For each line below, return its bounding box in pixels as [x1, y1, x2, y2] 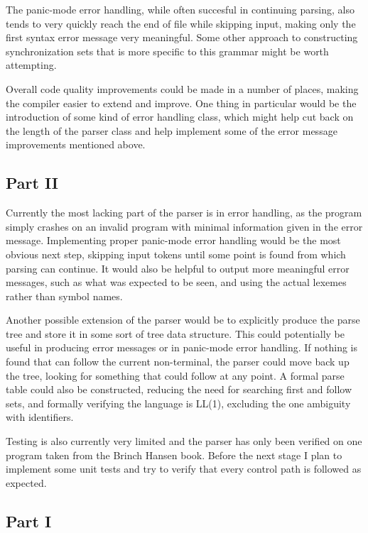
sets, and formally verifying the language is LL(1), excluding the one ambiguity [6, 395, 351, 410]
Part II [6, 172, 58, 194]
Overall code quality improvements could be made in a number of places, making [6, 81, 359, 96]
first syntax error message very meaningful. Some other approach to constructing [6, 30, 358, 45]
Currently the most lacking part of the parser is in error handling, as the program [6, 205, 362, 220]
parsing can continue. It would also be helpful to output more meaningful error [6, 260, 350, 275]
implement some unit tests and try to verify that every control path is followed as [6, 461, 362, 476]
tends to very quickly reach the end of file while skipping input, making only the [6, 16, 356, 31]
